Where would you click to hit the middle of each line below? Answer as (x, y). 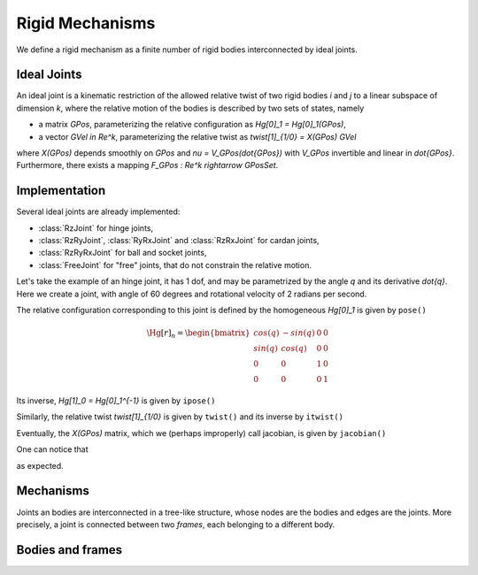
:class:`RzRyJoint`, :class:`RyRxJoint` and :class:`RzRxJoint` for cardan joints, (179, 241)
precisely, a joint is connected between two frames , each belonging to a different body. (176, 524)
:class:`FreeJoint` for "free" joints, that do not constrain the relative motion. (175, 264)
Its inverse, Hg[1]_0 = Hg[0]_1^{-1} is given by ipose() (116, 401)
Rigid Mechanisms (86, 23)
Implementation (61, 191)
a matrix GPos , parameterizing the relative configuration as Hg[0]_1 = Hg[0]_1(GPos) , (193, 125)
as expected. (40, 465)
